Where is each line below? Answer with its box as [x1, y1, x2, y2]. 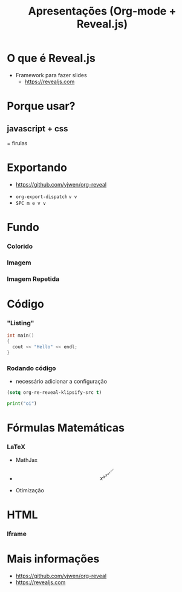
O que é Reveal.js [7, 52, 96, 65]
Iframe [7, 529, 27, 538]
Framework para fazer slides [15, 71, 87, 78]
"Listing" [7, 318, 34, 327]
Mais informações [7, 552, 100, 566]
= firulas [7, 139, 28, 146]
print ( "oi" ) [7, 400, 37, 407]
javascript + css [7, 123, 68, 134]
